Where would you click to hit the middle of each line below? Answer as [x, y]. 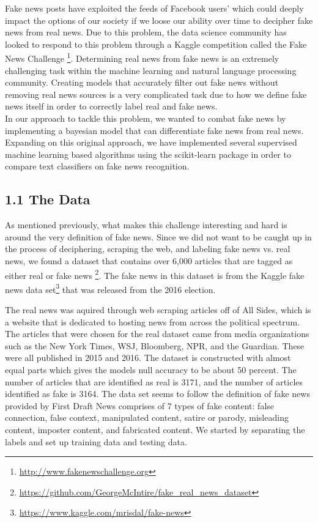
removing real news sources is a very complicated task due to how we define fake [156, 94]
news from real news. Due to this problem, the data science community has [146, 32]
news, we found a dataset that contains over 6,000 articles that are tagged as [149, 260]
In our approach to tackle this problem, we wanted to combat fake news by [146, 118]
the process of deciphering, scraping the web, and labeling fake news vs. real [148, 249]
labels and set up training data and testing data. [96, 441]
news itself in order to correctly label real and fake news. [111, 106]
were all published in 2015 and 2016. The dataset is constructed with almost [148, 358]
